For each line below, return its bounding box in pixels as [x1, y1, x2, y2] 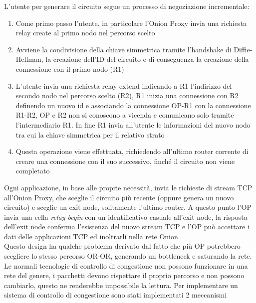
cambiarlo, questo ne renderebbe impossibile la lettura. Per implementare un [4, 280, 238, 290]
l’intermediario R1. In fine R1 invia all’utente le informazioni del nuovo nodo [15, 119, 251, 130]
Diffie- [234, 44, 253, 54]
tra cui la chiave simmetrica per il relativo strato [15, 129, 165, 140]
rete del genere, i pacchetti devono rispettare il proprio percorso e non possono [4, 270, 245, 281]
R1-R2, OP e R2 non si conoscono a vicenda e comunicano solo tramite [15, 110, 234, 120]
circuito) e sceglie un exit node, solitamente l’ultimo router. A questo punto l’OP [4, 202, 252, 212]
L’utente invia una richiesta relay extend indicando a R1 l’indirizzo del [15, 80, 232, 91]
